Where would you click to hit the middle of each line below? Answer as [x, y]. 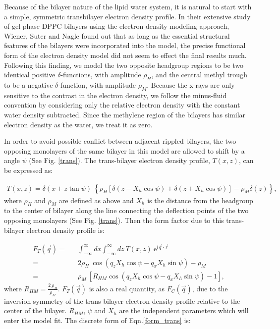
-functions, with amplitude [101, 75]
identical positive [30, 75]
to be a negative [28, 84]
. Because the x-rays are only [191, 84]
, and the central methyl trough [199, 75]
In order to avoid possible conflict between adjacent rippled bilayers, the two [120, 141]
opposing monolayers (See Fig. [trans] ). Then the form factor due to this [114, 220]
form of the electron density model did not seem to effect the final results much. [125, 55]
